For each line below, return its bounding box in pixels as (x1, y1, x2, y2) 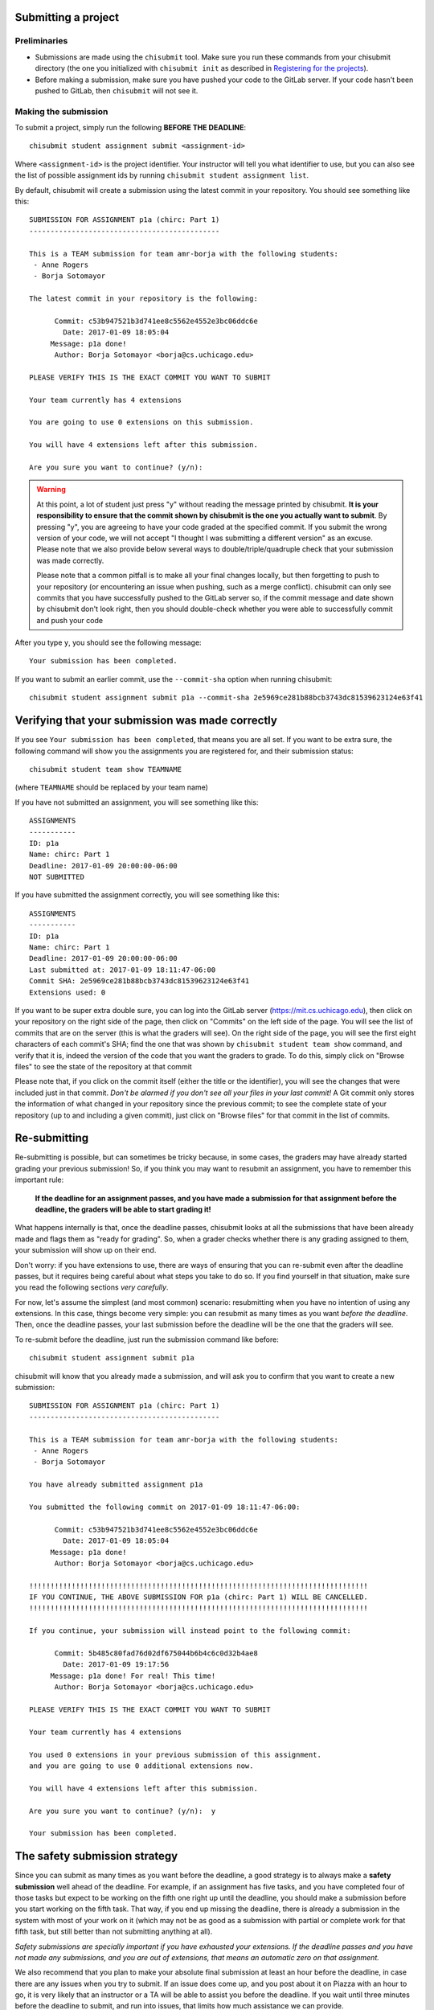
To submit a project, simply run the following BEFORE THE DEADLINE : (14, 123, 247, 133)
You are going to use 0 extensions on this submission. (29, 418, 254, 427)
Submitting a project (14, 10, 120, 24)
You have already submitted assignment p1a (29, 1480, 203, 1489)
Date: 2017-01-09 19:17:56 (63, 1660, 170, 1669)
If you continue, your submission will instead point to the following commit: (29, 1626, 351, 1635)
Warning (36, 485, 66, 494)
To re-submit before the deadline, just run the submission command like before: (14, 1335, 279, 1344)
